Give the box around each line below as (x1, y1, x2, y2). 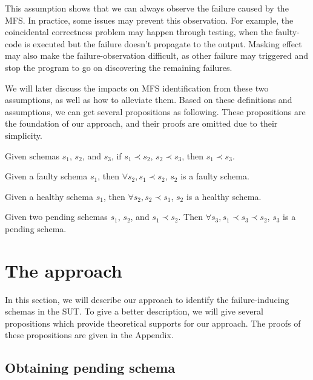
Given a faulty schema (5, 170, 88, 182)
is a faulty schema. (180, 170, 249, 182)
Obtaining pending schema (5, 358, 176, 377)
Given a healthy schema (5, 190, 93, 202)
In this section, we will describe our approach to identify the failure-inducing (5, 293, 289, 305)
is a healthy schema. (186, 190, 262, 202)
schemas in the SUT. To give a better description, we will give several (5, 305, 263, 318)
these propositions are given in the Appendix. (5, 328, 174, 341)
